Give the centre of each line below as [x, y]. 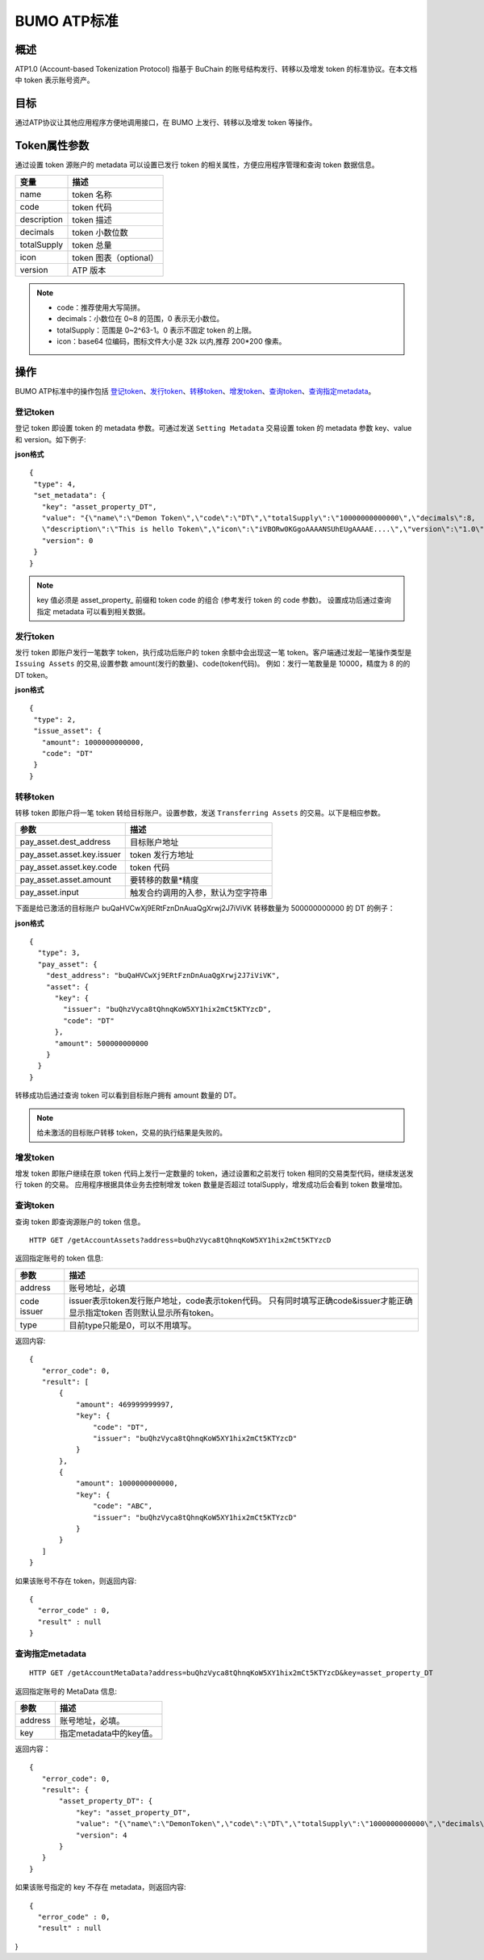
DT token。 [33, 675]
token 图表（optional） [115, 257]
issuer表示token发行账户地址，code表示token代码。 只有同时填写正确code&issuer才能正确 [241, 1301]
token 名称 [92, 194]
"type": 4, [55, 484]
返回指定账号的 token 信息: [59, 1258]
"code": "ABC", [123, 1506]
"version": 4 [101, 1835]
